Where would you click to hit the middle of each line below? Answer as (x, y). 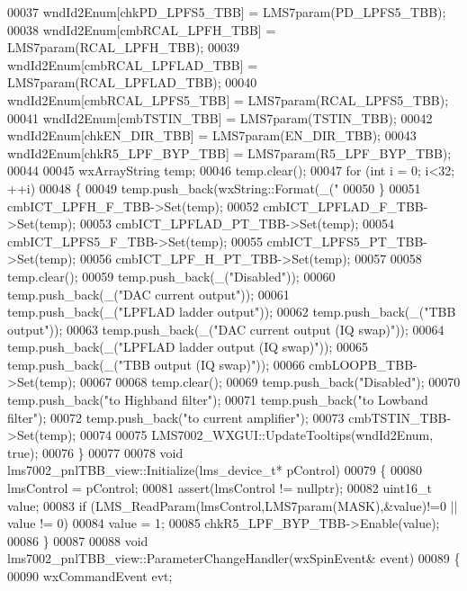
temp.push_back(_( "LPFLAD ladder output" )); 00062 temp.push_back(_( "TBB (232, 312)
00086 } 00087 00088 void (78, 540)
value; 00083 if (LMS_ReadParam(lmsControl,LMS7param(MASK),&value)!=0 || (233, 505)
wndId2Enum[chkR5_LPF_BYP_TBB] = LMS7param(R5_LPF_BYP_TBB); (229, 152)
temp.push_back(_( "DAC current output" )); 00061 (148, 294)
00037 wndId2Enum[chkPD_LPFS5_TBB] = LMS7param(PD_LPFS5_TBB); (227, 12)
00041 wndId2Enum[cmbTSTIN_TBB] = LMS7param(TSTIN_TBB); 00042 (220, 117)
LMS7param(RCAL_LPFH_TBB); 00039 (123, 47)
